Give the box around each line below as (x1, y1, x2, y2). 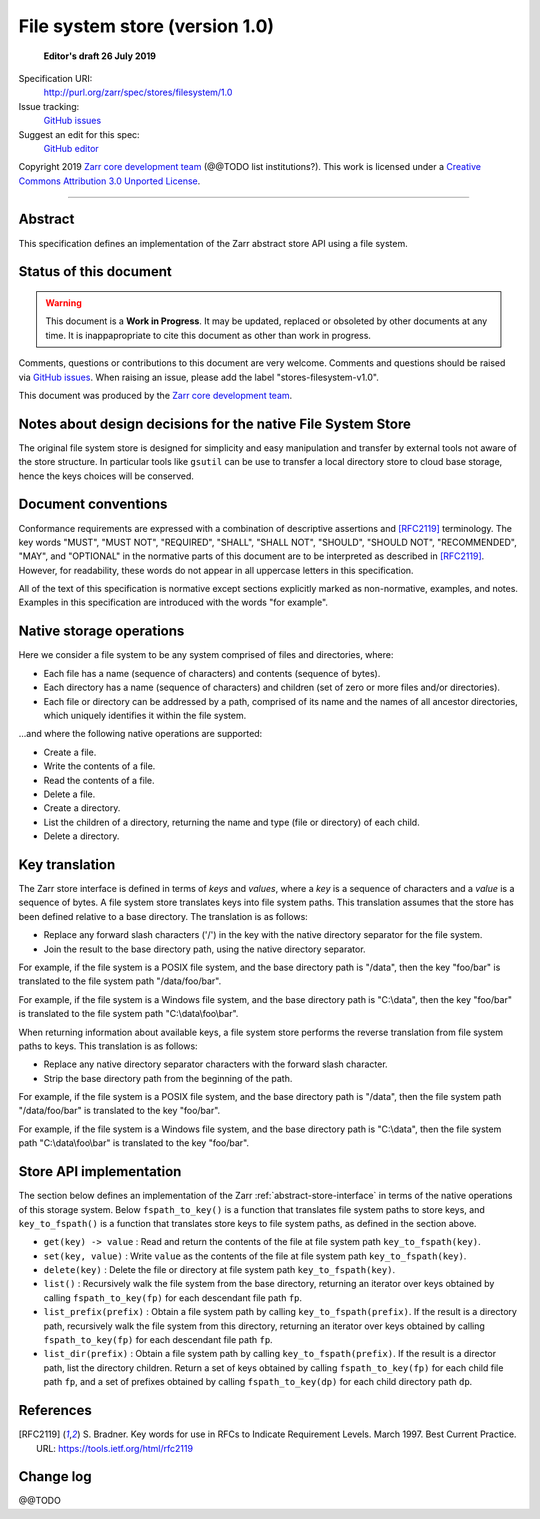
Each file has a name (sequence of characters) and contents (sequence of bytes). (43, 667, 381, 679)
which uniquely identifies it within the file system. (43, 709, 247, 721)
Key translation (18, 856, 116, 873)
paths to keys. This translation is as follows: (18, 1040, 199, 1052)
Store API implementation (18, 1163, 182, 1180)
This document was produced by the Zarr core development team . (18, 389, 293, 401)
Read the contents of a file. (43, 774, 155, 786)
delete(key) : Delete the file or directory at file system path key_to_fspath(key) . (43, 1264, 395, 1276)
